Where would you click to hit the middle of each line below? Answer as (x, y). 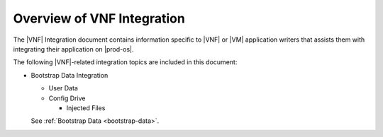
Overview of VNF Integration (99, 18)
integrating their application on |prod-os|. (73, 49)
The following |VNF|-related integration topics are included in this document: (125, 62)
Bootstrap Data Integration (70, 75)
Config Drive (67, 98)
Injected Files (86, 108)
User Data (63, 88)
